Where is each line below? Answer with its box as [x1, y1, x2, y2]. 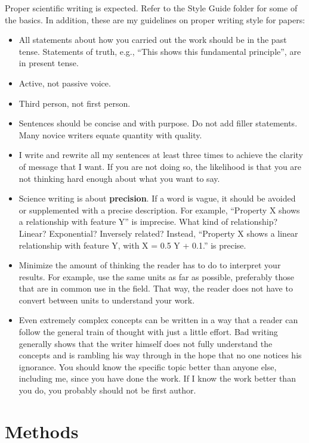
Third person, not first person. [18, 97, 131, 109]
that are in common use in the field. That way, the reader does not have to [18, 282, 293, 295]
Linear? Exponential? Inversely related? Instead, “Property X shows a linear [18, 227, 298, 239]
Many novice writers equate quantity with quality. [18, 128, 202, 141]
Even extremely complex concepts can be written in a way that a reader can [18, 314, 298, 326]
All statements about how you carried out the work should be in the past [18, 33, 287, 46]
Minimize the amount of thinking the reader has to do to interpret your [18, 259, 281, 271]
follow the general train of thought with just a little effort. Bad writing [18, 326, 278, 338]
